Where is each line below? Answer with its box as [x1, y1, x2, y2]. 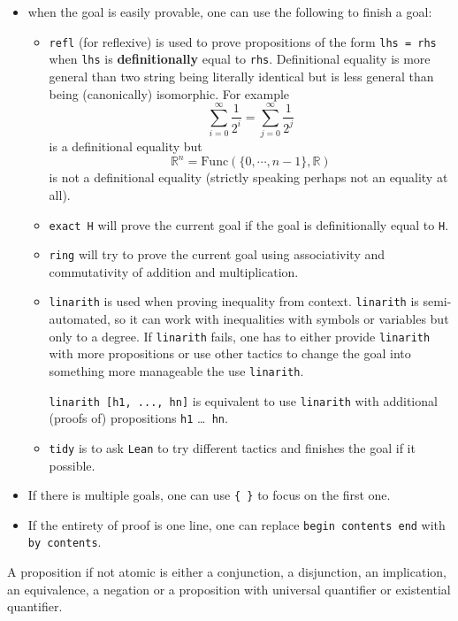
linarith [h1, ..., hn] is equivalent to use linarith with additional [49, 391, 438, 410]
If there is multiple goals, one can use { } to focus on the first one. [27, 486, 391, 504]
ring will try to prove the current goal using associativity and [49, 245, 385, 264]
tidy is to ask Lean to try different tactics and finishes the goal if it [49, 438, 416, 456]
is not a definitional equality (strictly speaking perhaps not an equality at [49, 168, 448, 187]
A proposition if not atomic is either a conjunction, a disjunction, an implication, [7, 563, 447, 581]
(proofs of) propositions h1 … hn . [49, 409, 228, 427]
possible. [49, 456, 95, 474]
